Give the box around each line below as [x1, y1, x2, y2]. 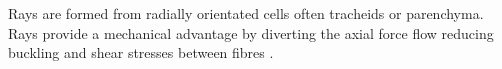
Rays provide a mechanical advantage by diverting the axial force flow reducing [8, 22, 494, 43]
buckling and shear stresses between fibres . [8, 42, 274, 63]
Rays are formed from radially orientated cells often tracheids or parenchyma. [8, 3, 484, 23]
